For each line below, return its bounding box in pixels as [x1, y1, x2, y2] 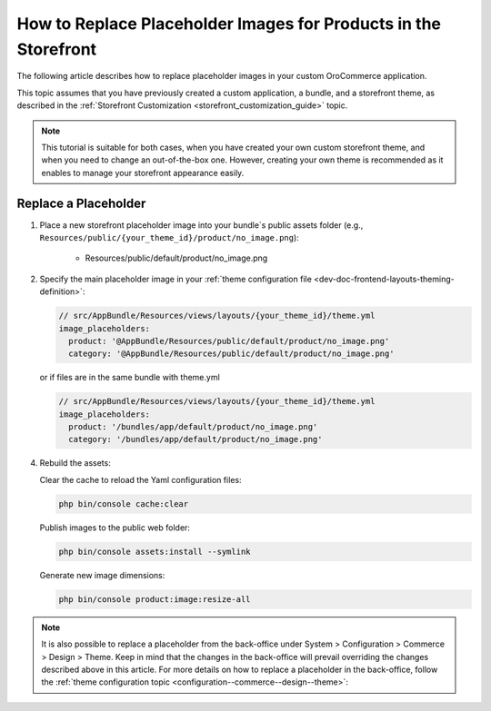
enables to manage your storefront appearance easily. [41, 167, 245, 178]
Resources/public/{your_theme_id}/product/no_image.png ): [39, 232, 299, 242]
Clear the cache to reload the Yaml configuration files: [39, 474, 242, 485]
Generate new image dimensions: [39, 569, 165, 580]
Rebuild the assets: [39, 458, 111, 469]
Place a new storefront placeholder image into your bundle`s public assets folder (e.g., [39, 219, 364, 231]
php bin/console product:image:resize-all [58, 594, 251, 604]
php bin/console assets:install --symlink [58, 546, 251, 557]
